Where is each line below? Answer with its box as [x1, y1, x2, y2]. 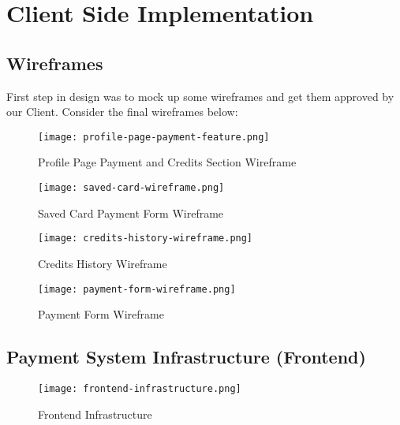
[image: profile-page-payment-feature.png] [38, 131, 270, 143]
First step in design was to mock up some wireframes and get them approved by [6, 88, 394, 104]
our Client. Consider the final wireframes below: [6, 103, 238, 120]
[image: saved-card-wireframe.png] [38, 182, 225, 194]
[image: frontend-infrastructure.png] [38, 382, 241, 394]
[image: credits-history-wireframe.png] [38, 233, 253, 244]
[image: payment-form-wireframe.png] [38, 283, 236, 295]
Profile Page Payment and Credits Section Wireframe [38, 154, 297, 170]
